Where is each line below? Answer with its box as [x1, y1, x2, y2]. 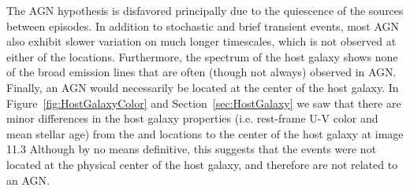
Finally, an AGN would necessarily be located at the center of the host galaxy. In [6, 79, 399, 95]
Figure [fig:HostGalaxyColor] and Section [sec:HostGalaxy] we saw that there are [6, 94, 401, 111]
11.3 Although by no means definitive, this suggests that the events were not [6, 141, 377, 157]
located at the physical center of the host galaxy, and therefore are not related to [6, 156, 398, 172]
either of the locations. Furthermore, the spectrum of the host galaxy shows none [6, 48, 398, 64]
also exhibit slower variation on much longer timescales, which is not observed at [6, 33, 397, 50]
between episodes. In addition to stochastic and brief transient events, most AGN [6, 17, 400, 34]
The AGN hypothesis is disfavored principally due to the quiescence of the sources [6, 2, 404, 18]
